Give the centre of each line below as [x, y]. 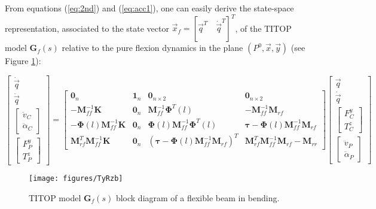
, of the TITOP [263, 28]
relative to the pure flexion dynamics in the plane [152, 48]
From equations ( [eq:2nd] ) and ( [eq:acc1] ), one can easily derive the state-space [149, 8]
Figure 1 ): [23, 61]
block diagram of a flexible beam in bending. [198, 197]
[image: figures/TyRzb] [76, 178]
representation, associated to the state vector [87, 28]
